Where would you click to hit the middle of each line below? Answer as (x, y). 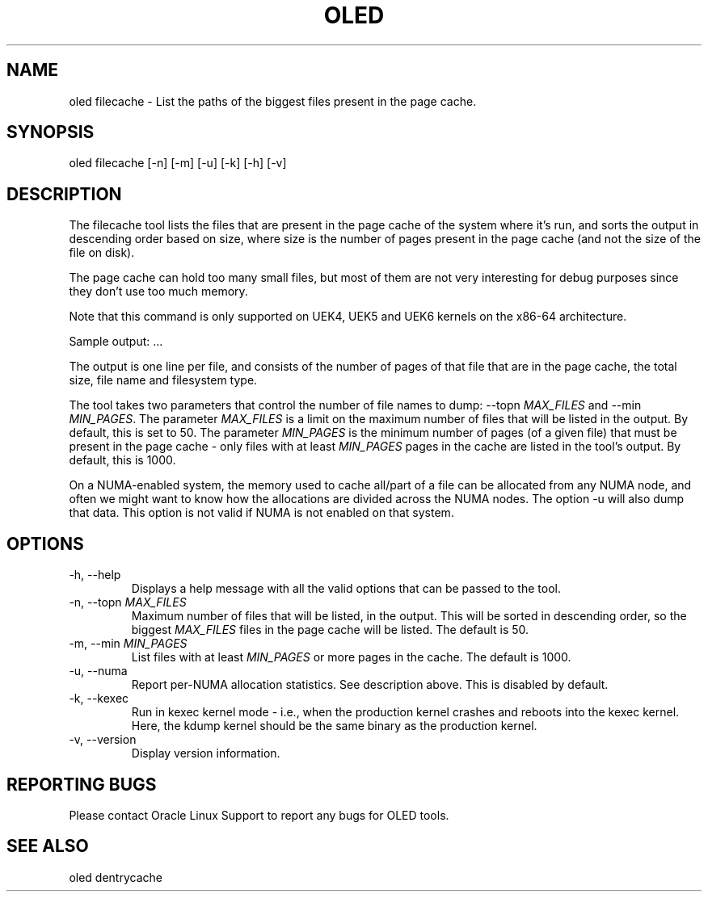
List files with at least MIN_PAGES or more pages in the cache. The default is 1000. (351, 657)
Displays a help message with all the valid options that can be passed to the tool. (346, 589)
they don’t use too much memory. (158, 292)
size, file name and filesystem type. (163, 380)
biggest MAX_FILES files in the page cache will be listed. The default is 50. (330, 630)
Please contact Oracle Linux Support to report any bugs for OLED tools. (259, 815)
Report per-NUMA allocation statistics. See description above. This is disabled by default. (370, 685)
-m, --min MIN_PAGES (128, 644)
